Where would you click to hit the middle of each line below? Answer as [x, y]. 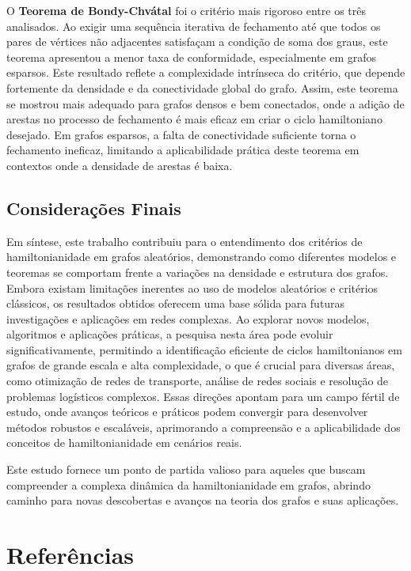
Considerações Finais [94, 208]
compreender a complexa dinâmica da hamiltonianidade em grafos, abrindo [188, 484]
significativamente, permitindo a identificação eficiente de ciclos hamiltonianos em [204, 349]
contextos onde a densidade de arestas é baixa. [120, 165]
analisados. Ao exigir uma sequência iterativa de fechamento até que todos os [194, 26]
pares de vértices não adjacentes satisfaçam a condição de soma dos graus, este [197, 42]
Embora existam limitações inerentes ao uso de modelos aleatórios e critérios [192, 287]
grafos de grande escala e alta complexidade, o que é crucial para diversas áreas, [201, 365]
